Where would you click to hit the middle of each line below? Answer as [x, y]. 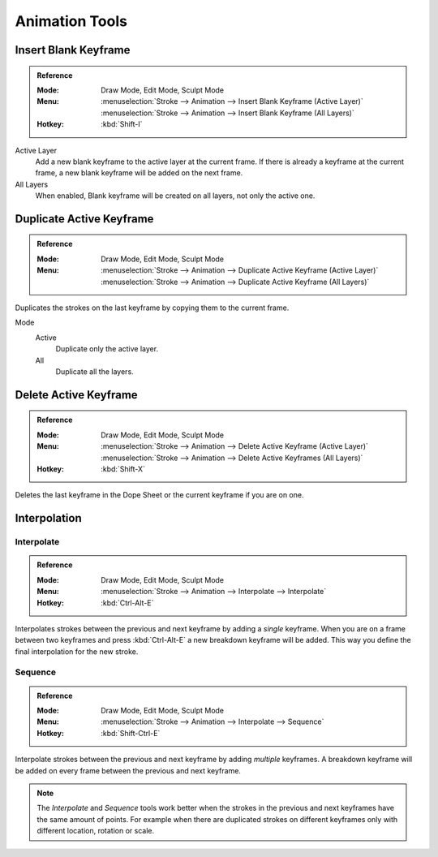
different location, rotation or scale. [95, 831]
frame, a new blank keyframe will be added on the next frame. [139, 173]
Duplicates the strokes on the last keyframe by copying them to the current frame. [152, 308]
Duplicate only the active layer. [107, 349]
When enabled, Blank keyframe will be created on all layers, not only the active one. [175, 196]
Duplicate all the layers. [94, 372]
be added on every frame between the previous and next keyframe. [128, 770]
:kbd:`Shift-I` [122, 124]
